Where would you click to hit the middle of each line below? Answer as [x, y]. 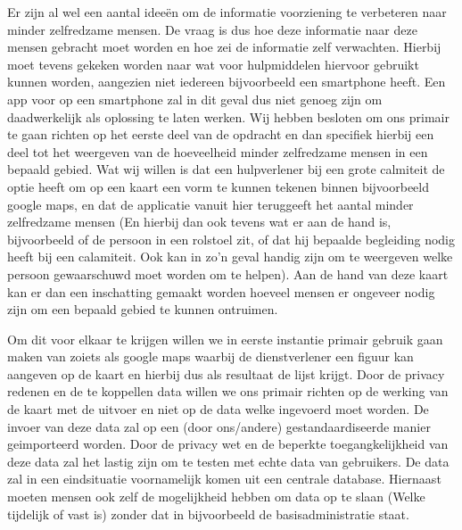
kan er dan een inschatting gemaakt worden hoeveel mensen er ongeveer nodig [221, 291]
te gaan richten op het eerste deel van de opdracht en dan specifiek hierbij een [221, 134]
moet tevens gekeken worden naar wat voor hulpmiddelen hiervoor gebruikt [213, 64]
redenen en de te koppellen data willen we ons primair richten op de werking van [228, 391]
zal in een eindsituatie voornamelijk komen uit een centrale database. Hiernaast [224, 479]
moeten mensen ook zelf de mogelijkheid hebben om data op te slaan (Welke [216, 497]
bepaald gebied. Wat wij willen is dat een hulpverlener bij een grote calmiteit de [226, 169]
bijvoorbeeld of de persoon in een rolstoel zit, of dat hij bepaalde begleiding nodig [231, 239]
